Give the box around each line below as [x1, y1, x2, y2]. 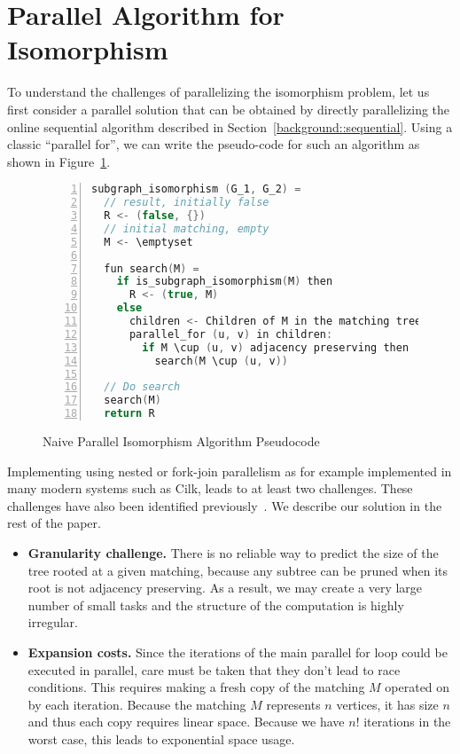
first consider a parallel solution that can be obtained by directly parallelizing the [7, 99, 450, 118]
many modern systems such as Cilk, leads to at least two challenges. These [7, 479, 413, 498]
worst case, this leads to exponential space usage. [27, 729, 295, 748]
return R [104, 407, 155, 420]
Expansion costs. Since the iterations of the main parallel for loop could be [27, 642, 448, 661]
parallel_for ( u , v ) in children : [129, 327, 333, 341]
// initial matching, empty [104, 222, 269, 235]
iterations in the [363, 712, 451, 731]
